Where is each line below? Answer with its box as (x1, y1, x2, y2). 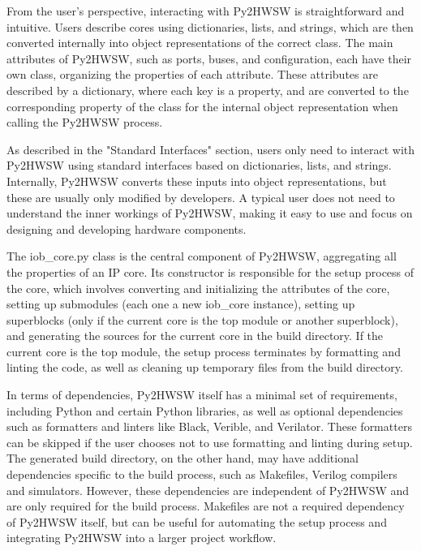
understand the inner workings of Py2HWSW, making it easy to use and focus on (6, 204, 413, 222)
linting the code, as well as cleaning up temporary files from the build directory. (6, 359, 403, 376)
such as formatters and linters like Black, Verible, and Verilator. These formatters (6, 418, 412, 435)
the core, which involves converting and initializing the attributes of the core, (6, 279, 390, 296)
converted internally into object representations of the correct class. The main (6, 34, 393, 51)
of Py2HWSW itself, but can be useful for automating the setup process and (6, 513, 387, 530)
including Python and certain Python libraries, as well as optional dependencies (6, 402, 403, 419)
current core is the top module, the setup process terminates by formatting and (6, 342, 401, 359)
